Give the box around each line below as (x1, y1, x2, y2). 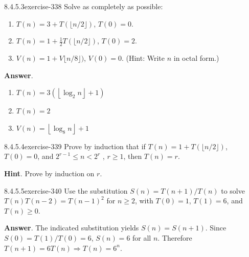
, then (123, 151, 142, 161)
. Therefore (157, 232, 192, 243)
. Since (205, 222, 227, 233)
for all (132, 232, 151, 243)
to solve (221, 185, 245, 196)
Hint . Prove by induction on (4, 168, 95, 178)
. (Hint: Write (121, 53, 165, 63)
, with (134, 195, 153, 206)
